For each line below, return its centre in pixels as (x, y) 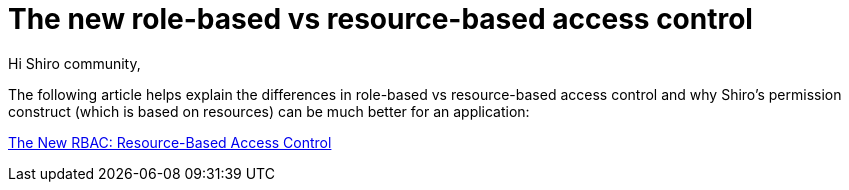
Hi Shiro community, (74, 63)
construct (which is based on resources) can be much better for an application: (269, 111)
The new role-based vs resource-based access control (380, 19)
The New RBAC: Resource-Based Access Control (170, 142)
